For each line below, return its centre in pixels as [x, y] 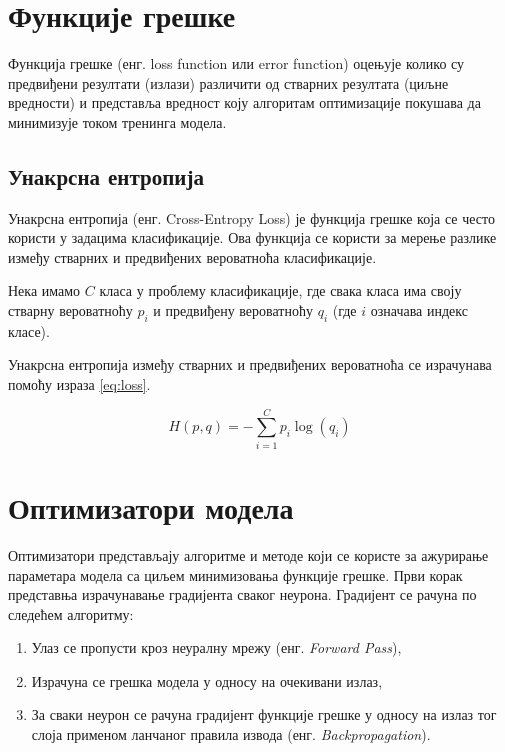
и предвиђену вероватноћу [233, 310]
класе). [29, 330]
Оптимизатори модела [151, 506]
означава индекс [419, 310]
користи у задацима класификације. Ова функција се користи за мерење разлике [252, 237]
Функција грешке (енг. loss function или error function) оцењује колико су [236, 63]
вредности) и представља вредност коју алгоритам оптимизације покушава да [244, 102]
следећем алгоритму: [71, 613]
